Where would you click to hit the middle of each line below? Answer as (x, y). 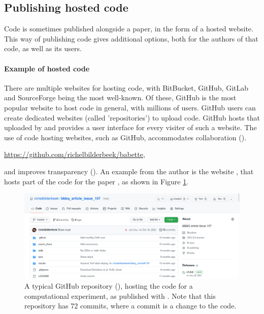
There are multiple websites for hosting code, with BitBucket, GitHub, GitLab (126, 87)
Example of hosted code (47, 68)
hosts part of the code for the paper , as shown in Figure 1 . (96, 181)
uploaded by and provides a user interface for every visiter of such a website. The (130, 127)
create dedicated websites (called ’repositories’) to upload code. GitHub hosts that (132, 117)
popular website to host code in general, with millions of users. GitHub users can (130, 107)
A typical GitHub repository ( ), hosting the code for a (109, 286)
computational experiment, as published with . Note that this (120, 296)
